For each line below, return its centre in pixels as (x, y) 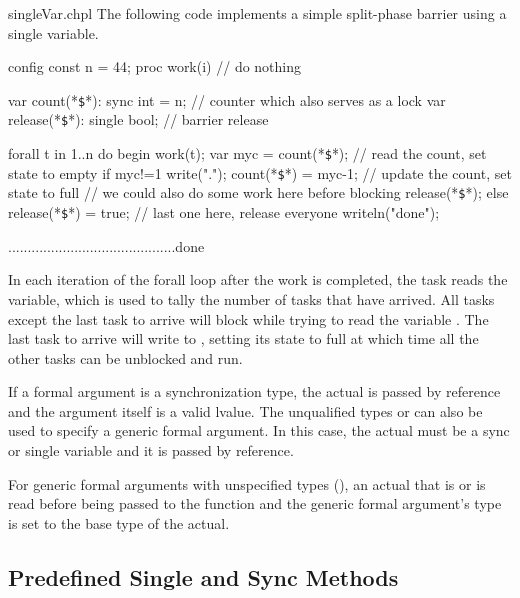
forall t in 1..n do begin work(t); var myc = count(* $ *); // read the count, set (247, 153)
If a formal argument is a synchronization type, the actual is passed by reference (254, 391)
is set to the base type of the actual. (119, 522)
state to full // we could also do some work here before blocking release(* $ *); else (258, 192)
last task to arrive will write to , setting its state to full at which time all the (243, 338)
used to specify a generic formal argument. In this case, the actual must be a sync (259, 430)
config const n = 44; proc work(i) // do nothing (155, 66)
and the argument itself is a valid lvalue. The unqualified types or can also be (245, 410)
